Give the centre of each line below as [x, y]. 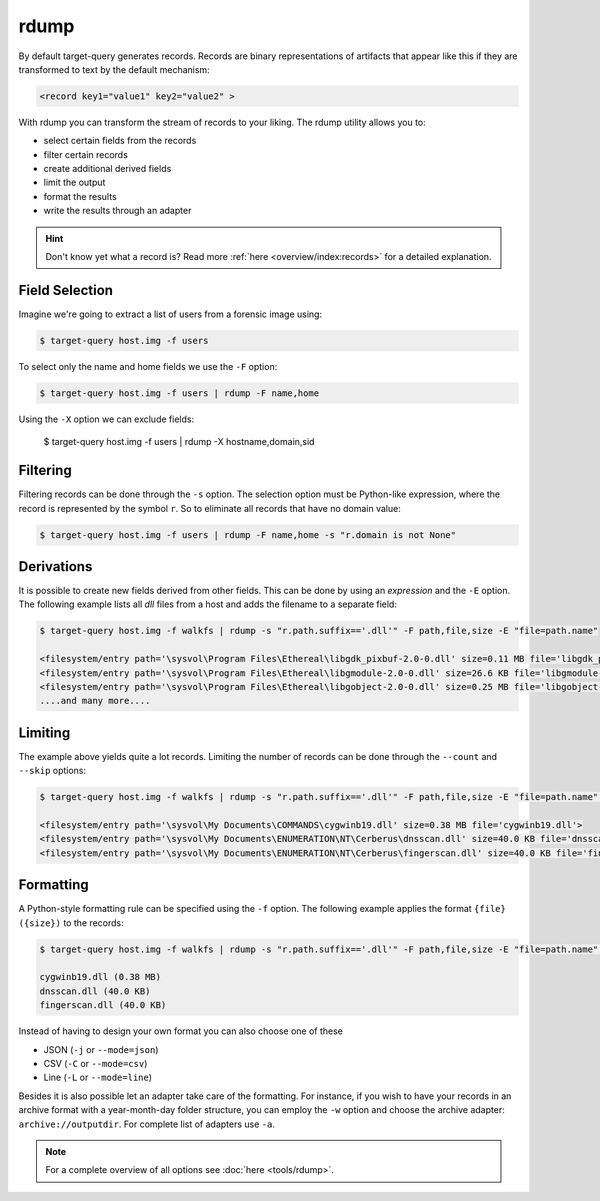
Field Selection [66, 290]
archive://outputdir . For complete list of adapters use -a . [146, 1124]
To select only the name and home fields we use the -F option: [148, 366]
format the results [80, 196]
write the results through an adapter [117, 211]
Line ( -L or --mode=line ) [98, 1077]
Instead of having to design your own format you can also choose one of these [181, 1031]
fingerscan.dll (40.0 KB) [103, 1005]
